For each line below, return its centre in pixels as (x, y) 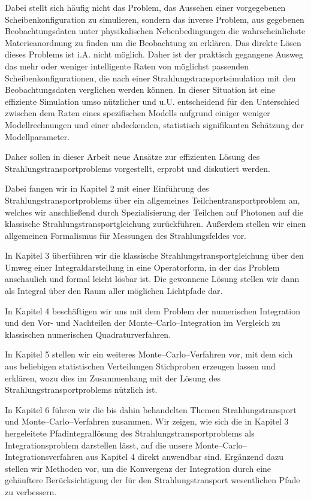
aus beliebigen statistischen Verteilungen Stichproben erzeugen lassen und (140, 366)
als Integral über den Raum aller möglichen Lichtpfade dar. (114, 291)
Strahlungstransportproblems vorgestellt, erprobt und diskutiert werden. (138, 168)
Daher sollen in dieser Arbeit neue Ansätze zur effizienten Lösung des (132, 157)
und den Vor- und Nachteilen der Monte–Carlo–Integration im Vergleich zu (143, 322)
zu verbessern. (31, 491)
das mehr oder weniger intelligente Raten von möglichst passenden (127, 66)
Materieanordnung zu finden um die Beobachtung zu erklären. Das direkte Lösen (153, 42)
